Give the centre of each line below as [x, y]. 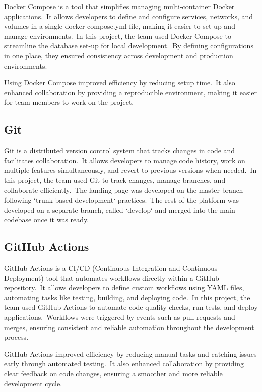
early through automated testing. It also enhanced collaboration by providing [124, 364]
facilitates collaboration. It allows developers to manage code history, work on [125, 160]
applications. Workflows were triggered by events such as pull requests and [120, 317]
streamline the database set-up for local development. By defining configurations [129, 46]
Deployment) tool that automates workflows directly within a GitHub [112, 277]
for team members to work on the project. [69, 102]
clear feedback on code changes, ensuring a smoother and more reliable [113, 374]
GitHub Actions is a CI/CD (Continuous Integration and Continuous [111, 268]
